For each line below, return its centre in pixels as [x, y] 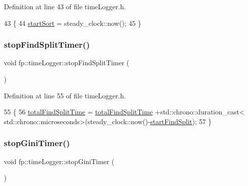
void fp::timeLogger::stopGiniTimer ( [59, 161]
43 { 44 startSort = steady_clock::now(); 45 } [73, 23]
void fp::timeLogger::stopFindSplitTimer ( [67, 63]
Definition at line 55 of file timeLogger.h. [65, 95]
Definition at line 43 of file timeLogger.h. [65, 6]
